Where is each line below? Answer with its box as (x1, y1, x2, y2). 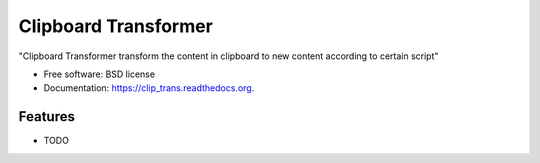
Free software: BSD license (43, 68, 155, 80)
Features (18, 108, 75, 125)
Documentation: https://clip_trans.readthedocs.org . (43, 82, 255, 94)
